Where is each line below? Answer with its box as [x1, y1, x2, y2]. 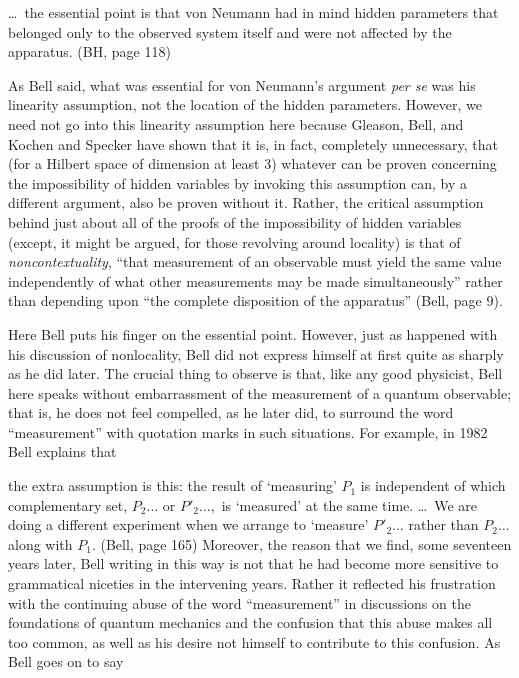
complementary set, [8, 494, 128, 515]
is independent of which [360, 475, 506, 496]
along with [8, 533, 73, 554]
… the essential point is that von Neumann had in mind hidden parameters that [8, 2, 499, 22]
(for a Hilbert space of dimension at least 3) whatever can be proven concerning [8, 153, 497, 174]
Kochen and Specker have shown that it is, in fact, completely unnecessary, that [8, 133, 498, 154]
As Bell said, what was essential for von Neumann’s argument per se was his [8, 74, 476, 95]
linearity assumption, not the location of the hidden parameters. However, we [8, 94, 483, 115]
